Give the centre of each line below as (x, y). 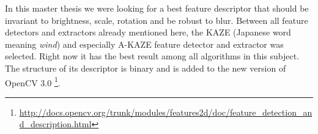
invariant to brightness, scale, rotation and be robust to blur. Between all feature (157, 20)
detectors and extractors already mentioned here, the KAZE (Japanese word (148, 32)
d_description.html (55, 124)
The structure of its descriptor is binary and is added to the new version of (146, 68)
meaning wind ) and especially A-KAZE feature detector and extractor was (144, 44)
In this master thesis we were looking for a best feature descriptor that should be (157, 8)
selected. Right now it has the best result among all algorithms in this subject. (152, 56)
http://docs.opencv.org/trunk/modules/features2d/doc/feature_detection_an (166, 112)
